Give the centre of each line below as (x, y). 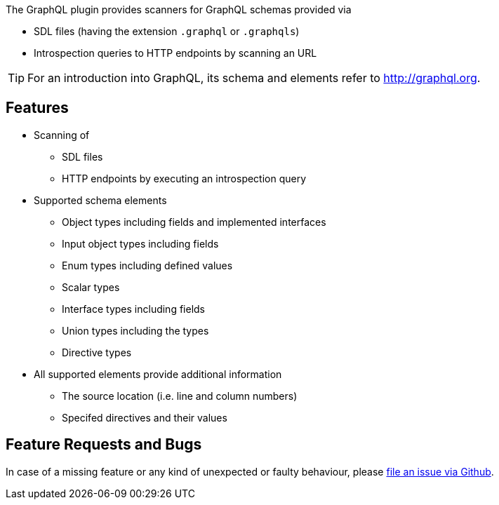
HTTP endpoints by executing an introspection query (184, 178)
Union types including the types (135, 330)
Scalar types (91, 287)
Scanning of (62, 135)
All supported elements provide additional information (158, 374)
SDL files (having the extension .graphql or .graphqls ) (167, 31)
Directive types (97, 352)
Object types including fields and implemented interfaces (194, 222)
